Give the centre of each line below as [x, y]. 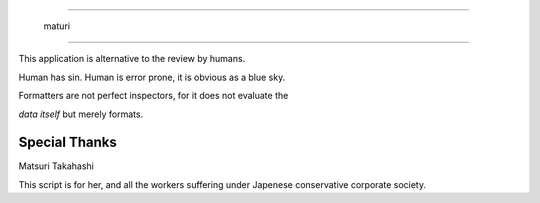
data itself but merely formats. [81, 114]
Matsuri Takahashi [56, 166]
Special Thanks [67, 142]
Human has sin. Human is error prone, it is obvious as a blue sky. [152, 77]
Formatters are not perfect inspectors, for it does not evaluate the [153, 96]
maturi [56, 26]
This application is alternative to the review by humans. [132, 59]
